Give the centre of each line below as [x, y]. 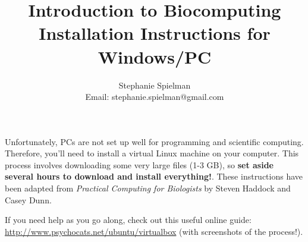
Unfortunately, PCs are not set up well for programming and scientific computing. [154, 141]
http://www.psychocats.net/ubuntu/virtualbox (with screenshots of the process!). [154, 231]
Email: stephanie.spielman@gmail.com [155, 97]
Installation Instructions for [155, 33]
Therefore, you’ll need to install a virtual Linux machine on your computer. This [152, 153]
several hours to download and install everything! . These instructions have [154, 176]
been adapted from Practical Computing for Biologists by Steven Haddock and [148, 188]
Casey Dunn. [28, 199]
